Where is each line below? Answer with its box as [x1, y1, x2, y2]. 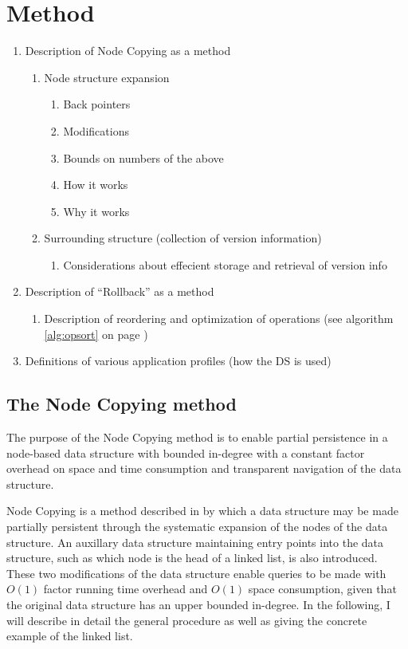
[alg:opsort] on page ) [44, 325, 148, 342]
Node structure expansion [44, 69, 170, 85]
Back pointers [63, 96, 131, 112]
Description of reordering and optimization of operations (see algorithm [44, 310, 394, 327]
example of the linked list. [6, 627, 133, 644]
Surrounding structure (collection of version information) [44, 230, 322, 246]
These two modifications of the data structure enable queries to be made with [6, 564, 386, 581]
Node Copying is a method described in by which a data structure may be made [6, 502, 398, 519]
